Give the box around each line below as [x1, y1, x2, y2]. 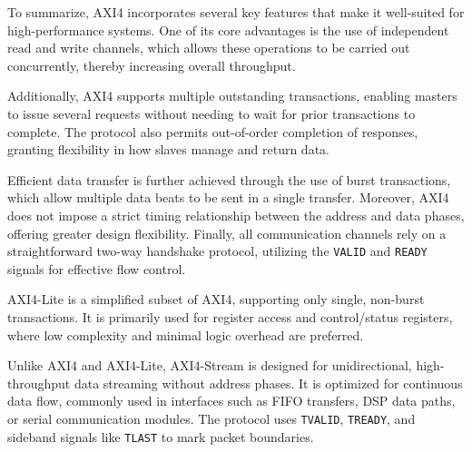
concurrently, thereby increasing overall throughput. [7, 55, 296, 74]
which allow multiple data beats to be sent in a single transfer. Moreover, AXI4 [7, 188, 449, 207]
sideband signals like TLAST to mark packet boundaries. [7, 427, 314, 446]
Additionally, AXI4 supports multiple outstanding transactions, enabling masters [7, 86, 457, 105]
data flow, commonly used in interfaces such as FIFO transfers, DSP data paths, [7, 391, 456, 410]
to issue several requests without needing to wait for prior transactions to [7, 103, 416, 123]
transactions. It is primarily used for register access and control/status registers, [7, 307, 453, 326]
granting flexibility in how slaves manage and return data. [7, 140, 329, 159]
